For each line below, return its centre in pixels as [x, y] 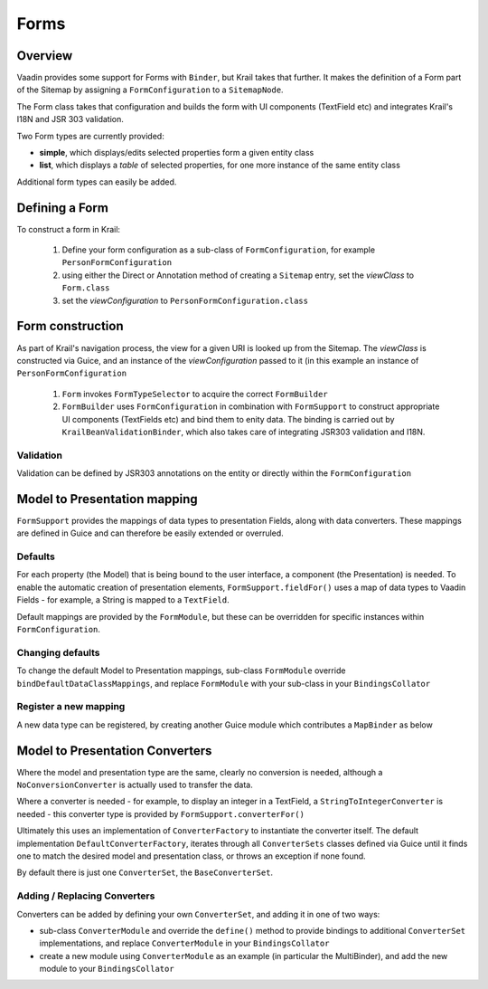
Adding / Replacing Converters [86, 896]
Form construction [70, 326]
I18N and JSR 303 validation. [70, 119]
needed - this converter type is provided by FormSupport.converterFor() [160, 813]
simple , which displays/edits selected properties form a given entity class [177, 153]
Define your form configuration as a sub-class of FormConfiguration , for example [218, 250]
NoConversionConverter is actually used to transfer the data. [135, 785]
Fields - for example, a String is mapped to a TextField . [123, 600]
